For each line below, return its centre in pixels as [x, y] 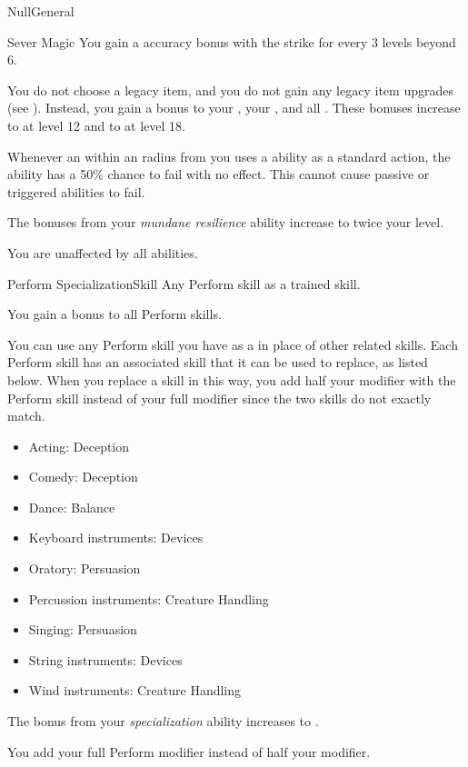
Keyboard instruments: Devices [116, 538]
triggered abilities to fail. [76, 191]
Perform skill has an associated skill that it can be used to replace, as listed [218, 362]
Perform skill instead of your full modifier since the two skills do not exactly [219, 398]
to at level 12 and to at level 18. [96, 125]
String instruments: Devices [105, 659]
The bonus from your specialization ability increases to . [163, 721]
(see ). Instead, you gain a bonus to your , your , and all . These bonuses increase [234, 108]
